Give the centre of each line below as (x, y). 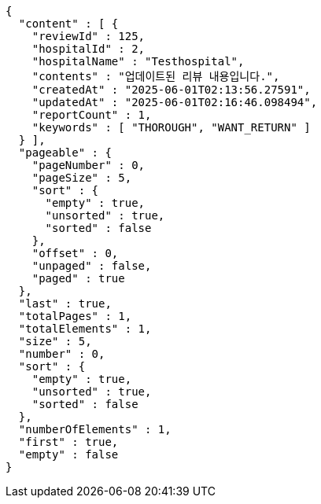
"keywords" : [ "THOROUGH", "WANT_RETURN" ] (171, 127)
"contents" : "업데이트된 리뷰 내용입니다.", (156, 76)
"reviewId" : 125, (89, 36)
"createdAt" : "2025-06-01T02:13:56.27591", (171, 90)
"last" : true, (65, 304)
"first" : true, (68, 442)
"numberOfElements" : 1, (95, 429)
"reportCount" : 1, (92, 115)
